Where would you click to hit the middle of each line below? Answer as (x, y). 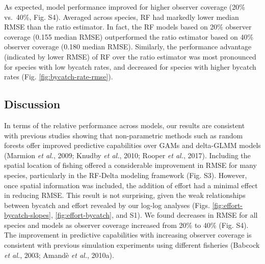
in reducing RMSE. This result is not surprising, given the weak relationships (125, 195)
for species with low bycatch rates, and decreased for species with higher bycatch (130, 66)
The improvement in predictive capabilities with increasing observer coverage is (128, 235)
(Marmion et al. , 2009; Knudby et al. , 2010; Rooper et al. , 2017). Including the (127, 155)
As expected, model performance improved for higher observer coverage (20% (125, 7)
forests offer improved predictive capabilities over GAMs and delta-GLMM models (132, 145)
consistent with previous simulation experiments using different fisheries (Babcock (132, 245)
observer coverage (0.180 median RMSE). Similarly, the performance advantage (128, 47)
